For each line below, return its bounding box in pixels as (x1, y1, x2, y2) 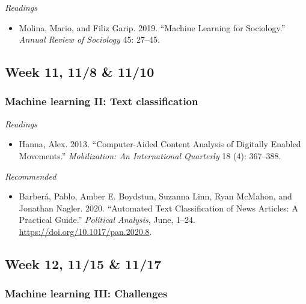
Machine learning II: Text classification (5, 94, 198, 109)
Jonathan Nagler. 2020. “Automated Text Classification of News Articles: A (19, 201, 298, 214)
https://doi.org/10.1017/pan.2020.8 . (19, 225, 152, 237)
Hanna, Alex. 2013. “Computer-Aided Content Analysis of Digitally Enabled (19, 138, 301, 150)
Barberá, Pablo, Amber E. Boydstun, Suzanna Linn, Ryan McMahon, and (19, 190, 292, 202)
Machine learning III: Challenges (5, 286, 168, 301)
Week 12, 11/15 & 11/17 (5, 254, 162, 273)
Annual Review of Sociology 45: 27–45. (19, 33, 160, 46)
